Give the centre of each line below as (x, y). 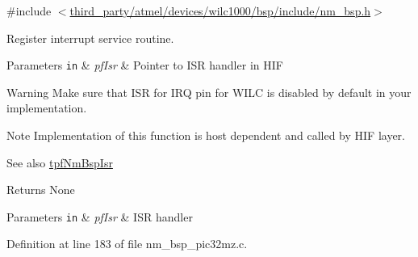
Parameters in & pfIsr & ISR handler (100, 216)
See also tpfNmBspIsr (60, 162)
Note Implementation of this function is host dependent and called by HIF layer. (206, 135)
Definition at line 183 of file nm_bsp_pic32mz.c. (127, 244)
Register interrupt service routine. (90, 38)
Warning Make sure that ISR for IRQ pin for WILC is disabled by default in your (209, 92)
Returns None (41, 190)
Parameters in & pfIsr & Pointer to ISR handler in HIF (145, 65)
